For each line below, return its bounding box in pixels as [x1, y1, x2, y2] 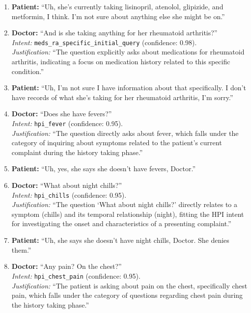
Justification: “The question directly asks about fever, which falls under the [11, 128, 239, 138]
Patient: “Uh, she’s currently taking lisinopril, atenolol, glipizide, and [11, 1, 223, 11]
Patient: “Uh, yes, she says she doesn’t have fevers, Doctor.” [11, 163, 195, 174]
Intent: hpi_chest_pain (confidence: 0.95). [11, 270, 140, 281]
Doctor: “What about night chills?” [11, 180, 122, 190]
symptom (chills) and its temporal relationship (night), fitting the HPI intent [11, 209, 244, 219]
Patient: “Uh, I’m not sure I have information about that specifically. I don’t [11, 82, 246, 93]
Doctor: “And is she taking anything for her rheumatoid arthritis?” [11, 27, 218, 38]
